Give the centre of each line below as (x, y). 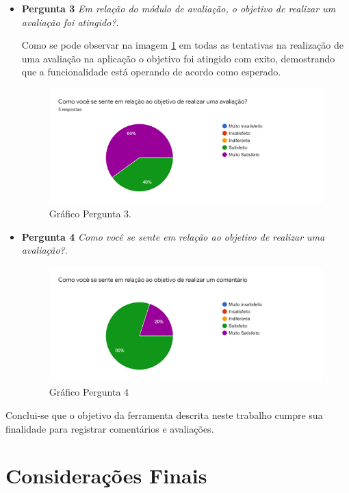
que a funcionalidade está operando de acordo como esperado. (151, 72)
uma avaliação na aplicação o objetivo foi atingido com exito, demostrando (178, 58)
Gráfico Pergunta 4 (89, 392)
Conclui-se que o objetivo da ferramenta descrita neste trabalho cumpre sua (164, 414)
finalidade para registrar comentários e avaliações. (110, 428)
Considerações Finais (106, 476)
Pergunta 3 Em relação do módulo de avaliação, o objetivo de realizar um (179, 8)
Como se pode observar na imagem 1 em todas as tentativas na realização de (182, 45)
